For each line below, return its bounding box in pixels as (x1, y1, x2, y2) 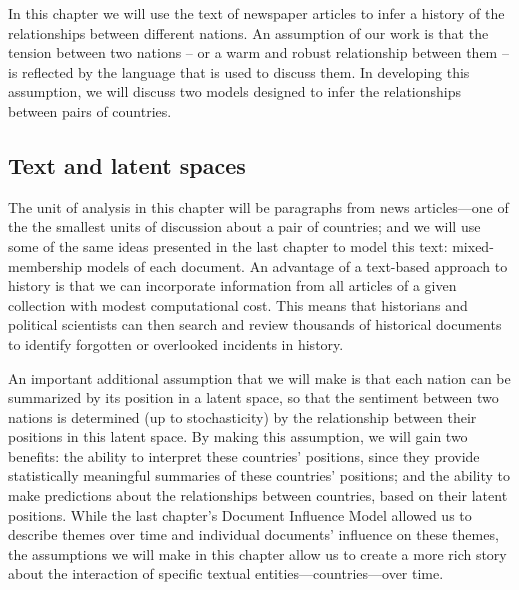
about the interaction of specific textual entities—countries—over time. (8, 563, 444, 584)
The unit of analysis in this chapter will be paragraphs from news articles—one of (8, 196, 509, 217)
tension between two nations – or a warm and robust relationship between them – (8, 42, 509, 63)
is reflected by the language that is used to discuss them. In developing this (8, 61, 470, 82)
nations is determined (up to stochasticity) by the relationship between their (8, 406, 477, 427)
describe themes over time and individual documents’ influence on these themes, (8, 524, 499, 545)
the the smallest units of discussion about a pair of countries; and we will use (8, 216, 481, 237)
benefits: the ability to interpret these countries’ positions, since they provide (8, 445, 480, 466)
